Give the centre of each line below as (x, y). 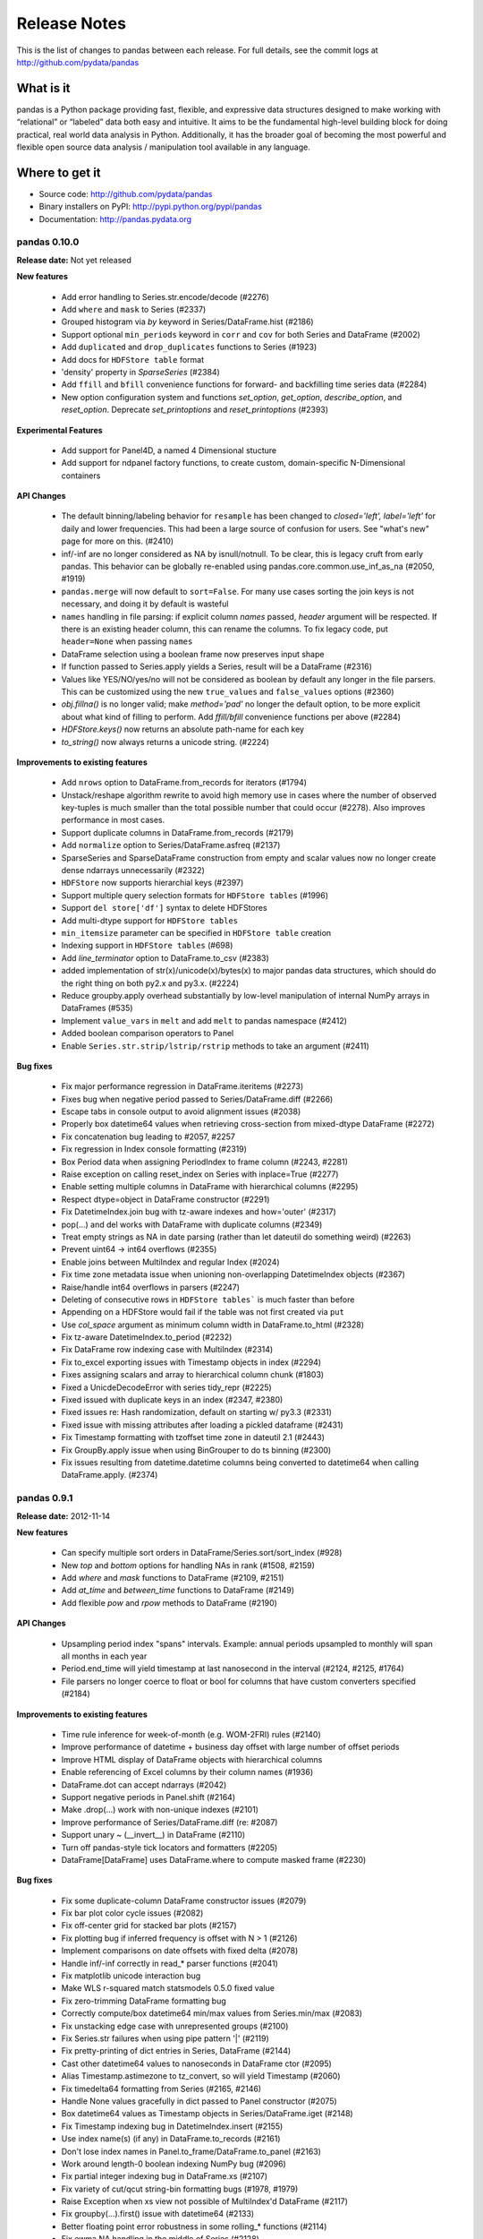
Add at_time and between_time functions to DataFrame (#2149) (178, 1591)
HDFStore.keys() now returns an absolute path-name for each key (182, 729)
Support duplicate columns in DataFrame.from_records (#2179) (178, 832)
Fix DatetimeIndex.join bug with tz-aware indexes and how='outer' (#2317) (199, 1212)
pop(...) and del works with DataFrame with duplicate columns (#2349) (192, 1224)
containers (81, 476)
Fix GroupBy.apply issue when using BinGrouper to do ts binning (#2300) (196, 1450)
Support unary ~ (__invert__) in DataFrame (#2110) (153, 1835)
